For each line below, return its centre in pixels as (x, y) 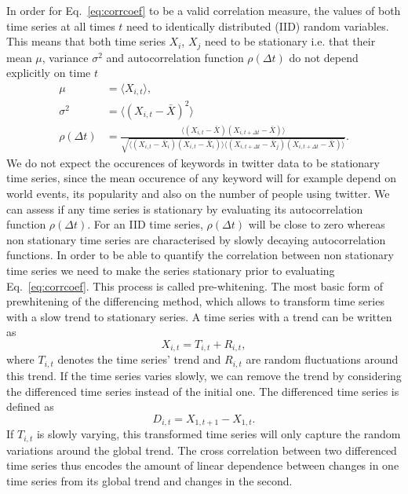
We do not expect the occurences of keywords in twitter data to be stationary (193, 162)
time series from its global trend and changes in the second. (149, 480)
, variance (65, 57)
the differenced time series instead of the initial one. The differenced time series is (203, 391)
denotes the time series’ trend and (139, 359)
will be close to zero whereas (317, 224)
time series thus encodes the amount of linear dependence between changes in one (203, 465)
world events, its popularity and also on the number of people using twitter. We (198, 194)
